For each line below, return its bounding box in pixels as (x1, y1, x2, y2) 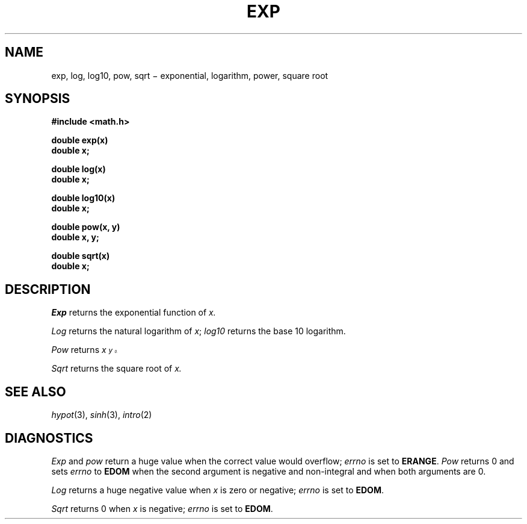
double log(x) (51, 164, 106, 175)
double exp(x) (51, 135, 108, 146)
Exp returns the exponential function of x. (51, 307, 216, 318)
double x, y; (51, 232, 99, 243)
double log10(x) (51, 193, 116, 204)
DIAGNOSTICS (5, 430, 93, 446)
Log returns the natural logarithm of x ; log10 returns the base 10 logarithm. (51, 326, 346, 337)
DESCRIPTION (5, 281, 91, 297)
